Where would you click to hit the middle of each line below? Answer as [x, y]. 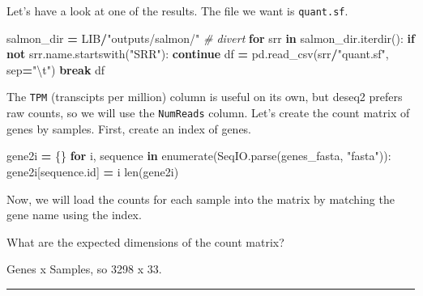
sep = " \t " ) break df [56, 69]
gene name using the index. [74, 215]
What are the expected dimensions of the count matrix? [145, 241]
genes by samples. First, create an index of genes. [129, 128]
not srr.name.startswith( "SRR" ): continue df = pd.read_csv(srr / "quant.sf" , [198, 54]
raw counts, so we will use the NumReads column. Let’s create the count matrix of [208, 113]
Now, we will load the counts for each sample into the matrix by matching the [201, 199]
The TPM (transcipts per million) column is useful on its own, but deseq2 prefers [205, 97]
